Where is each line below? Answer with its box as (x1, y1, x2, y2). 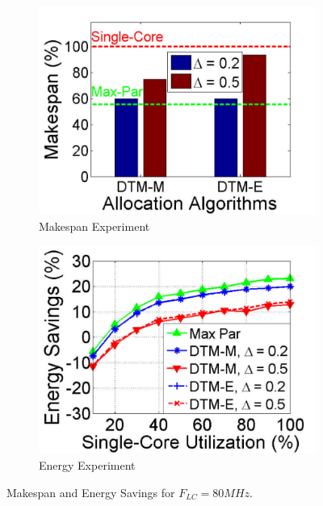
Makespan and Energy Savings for (6, 483, 175, 500)
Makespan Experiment (39, 217, 150, 234)
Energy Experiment (39, 456, 136, 473)
